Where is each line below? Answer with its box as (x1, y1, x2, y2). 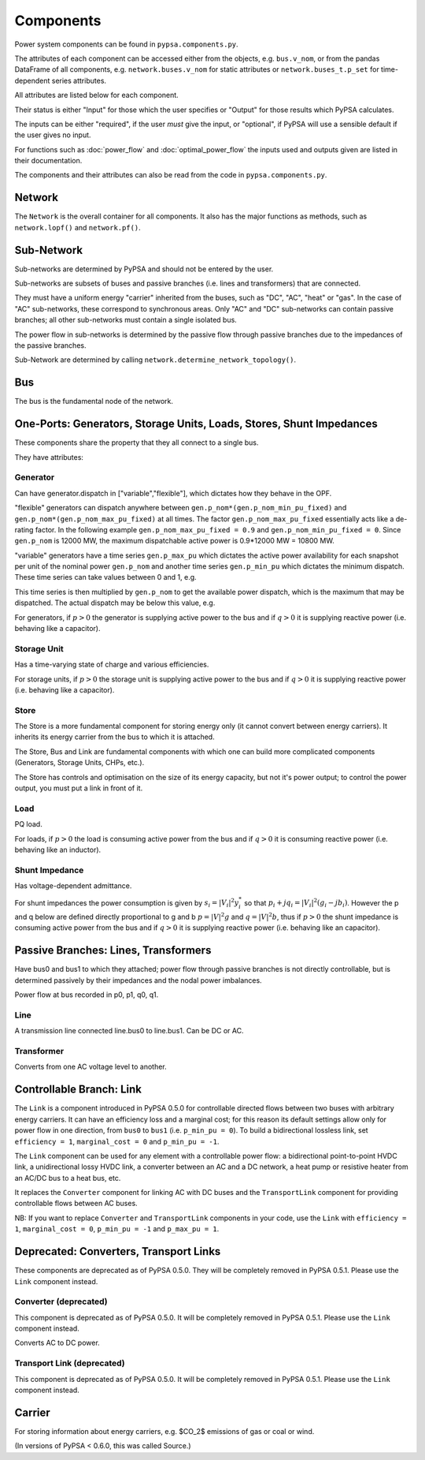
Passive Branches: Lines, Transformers (14, 943, 212, 958)
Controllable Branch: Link (14, 1083, 142, 1096)
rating (14, 525, 34, 534)
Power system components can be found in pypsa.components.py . (14, 39, 239, 49)
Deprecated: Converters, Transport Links (14, 1245, 221, 1258)
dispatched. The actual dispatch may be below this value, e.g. (14, 598, 216, 607)
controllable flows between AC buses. (14, 1199, 138, 1208)
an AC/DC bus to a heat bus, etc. (14, 1173, 121, 1182)
